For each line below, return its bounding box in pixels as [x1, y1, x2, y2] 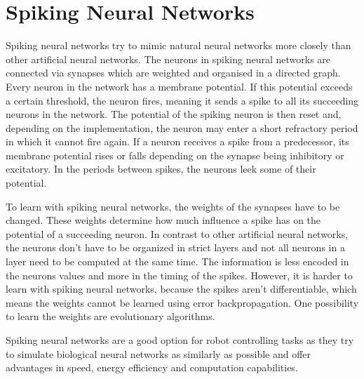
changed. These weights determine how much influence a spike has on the [6, 213, 321, 227]
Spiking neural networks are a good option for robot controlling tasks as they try [6, 333, 354, 347]
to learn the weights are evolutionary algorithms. [6, 309, 215, 324]
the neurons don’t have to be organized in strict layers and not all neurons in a [6, 240, 345, 255]
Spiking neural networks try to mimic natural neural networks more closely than [6, 38, 351, 53]
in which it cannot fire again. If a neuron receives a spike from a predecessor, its [6, 134, 349, 149]
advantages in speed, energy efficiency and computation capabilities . [6, 360, 298, 375]
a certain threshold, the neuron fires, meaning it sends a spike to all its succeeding [6, 93, 359, 107]
